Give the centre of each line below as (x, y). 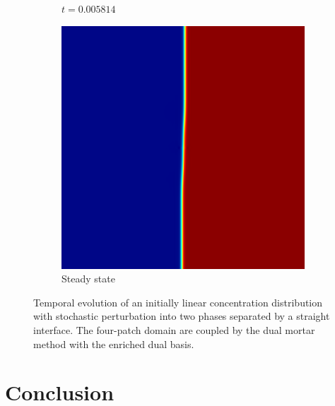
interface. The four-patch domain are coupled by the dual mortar (174, 329)
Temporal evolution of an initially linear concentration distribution (178, 302)
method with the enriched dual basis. (114, 344)
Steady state (88, 279)
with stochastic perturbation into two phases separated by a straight (182, 316)
